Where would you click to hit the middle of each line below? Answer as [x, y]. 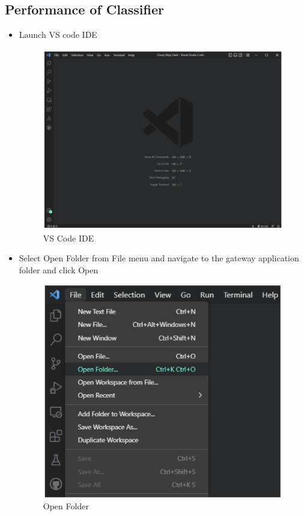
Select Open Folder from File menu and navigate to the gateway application [159, 258]
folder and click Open [59, 269]
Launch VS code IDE [58, 35]
